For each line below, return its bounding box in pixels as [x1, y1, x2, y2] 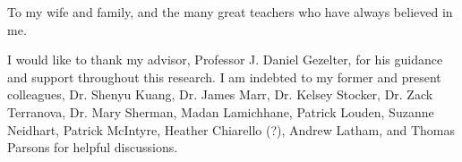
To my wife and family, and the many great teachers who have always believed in [7, 3, 453, 21]
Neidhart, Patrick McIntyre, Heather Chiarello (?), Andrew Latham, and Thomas [7, 120, 456, 139]
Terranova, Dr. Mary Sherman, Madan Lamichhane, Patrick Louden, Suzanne [7, 102, 434, 121]
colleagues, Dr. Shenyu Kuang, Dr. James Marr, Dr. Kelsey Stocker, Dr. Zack [7, 85, 433, 104]
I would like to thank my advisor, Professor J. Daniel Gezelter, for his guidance [7, 50, 443, 69]
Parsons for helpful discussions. [7, 138, 178, 157]
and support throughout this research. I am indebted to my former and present [7, 67, 441, 86]
